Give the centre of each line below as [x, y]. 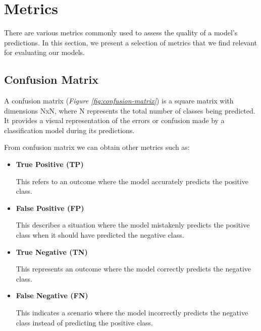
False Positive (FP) [50, 208]
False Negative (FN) [52, 295]
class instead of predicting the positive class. [84, 322]
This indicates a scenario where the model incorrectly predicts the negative [132, 313]
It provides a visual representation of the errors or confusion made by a [114, 120]
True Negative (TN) [52, 252]
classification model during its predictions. [69, 130]
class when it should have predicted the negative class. [100, 235]
